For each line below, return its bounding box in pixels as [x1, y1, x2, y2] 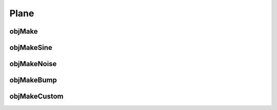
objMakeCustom [9, 92, 64, 101]
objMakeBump [9, 76, 57, 85]
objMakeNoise [9, 60, 57, 68]
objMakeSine [9, 43, 52, 52]
